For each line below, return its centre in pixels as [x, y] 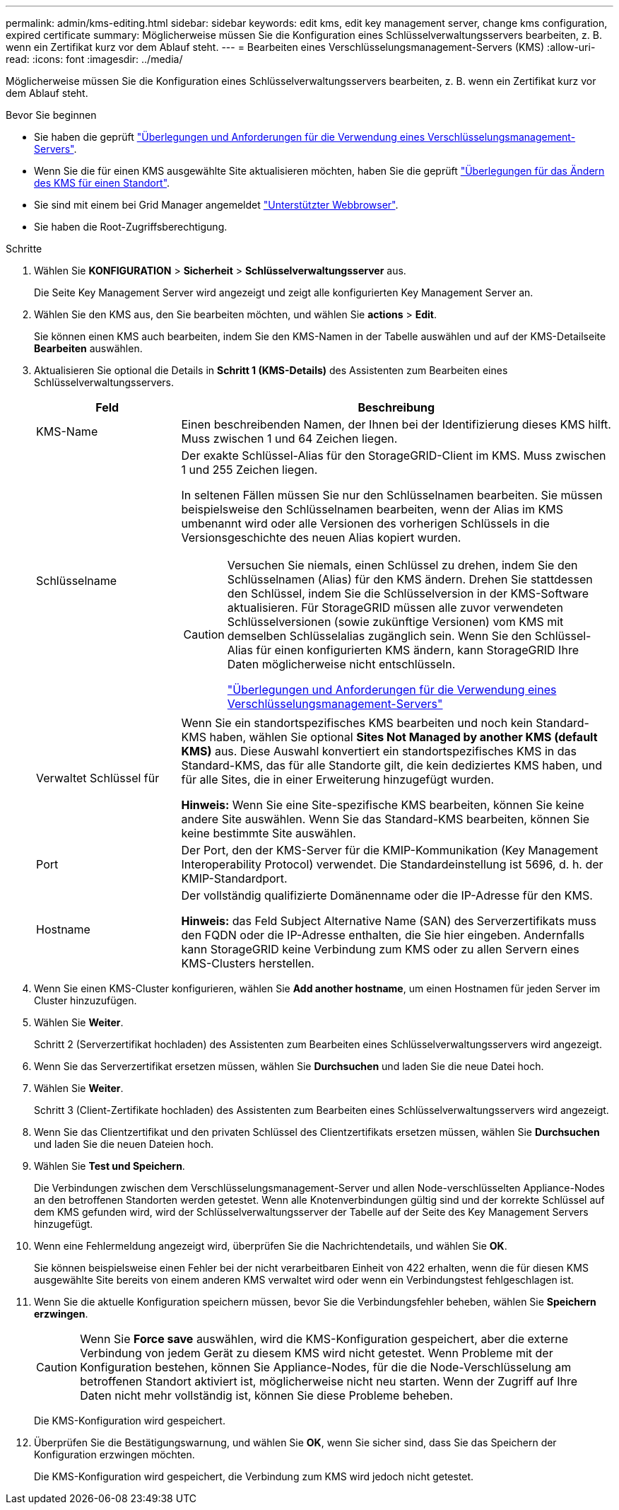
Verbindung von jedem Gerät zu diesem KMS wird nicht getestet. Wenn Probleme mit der [317, 1353]
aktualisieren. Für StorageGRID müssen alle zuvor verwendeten [395, 608]
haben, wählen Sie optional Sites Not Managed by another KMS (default [403, 737]
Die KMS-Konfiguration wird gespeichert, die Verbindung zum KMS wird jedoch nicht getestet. [254, 1476]
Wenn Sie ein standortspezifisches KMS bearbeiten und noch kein [357, 723]
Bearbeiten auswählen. [88, 348]
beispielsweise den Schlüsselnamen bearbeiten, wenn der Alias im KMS [372, 509]
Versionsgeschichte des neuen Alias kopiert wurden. [321, 538]
